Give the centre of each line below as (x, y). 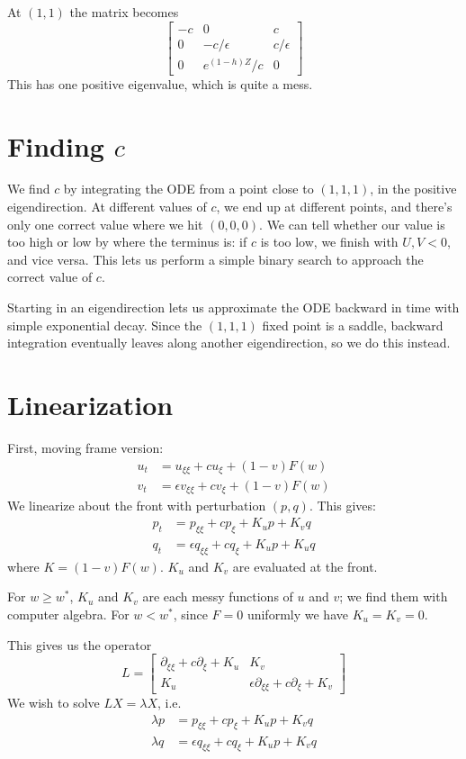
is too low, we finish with (329, 242)
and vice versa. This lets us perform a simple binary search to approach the (215, 259)
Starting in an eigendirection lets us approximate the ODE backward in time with (233, 307)
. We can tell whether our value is (352, 224)
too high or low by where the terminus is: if (127, 242)
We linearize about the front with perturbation (137, 506)
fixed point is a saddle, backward (353, 325)
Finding (56, 145)
